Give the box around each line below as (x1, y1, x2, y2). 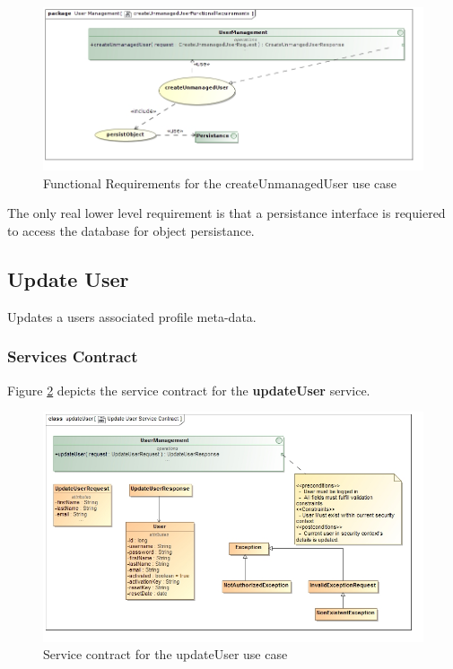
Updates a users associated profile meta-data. (7, 307, 257, 326)
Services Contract (7, 345, 138, 368)
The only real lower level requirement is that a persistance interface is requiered (7, 204, 446, 222)
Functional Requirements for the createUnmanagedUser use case (43, 173, 396, 192)
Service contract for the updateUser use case (43, 645, 288, 664)
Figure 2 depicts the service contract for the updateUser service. (7, 380, 370, 399)
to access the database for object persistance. (7, 221, 255, 239)
